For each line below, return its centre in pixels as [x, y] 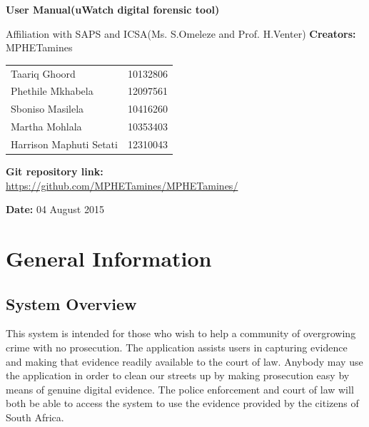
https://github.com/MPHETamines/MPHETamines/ [122, 185]
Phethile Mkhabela [52, 91]
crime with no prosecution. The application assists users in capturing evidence [177, 347]
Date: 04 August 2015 [55, 209]
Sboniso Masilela [47, 109]
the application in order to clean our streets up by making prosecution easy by [178, 375]
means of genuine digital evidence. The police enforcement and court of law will [180, 389]
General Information [109, 258]
